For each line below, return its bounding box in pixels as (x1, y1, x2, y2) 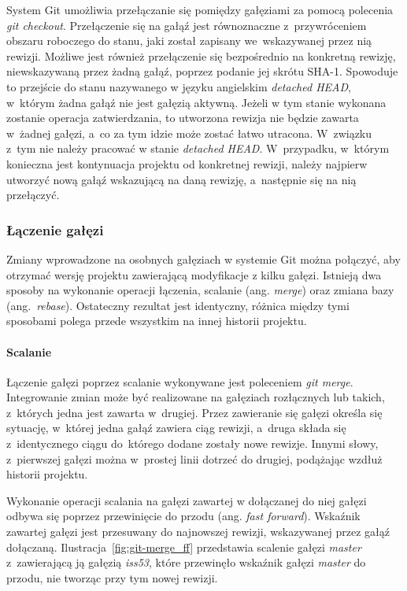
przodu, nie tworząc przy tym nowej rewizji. (6, 569, 218, 585)
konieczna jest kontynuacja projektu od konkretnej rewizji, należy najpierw (6, 155, 368, 172)
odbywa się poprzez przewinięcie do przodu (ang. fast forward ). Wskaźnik (6, 508, 361, 524)
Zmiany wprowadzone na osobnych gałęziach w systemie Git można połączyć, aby (6, 250, 401, 267)
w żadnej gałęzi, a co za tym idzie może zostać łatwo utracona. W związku (6, 124, 372, 141)
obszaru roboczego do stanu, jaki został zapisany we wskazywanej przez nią (6, 32, 372, 49)
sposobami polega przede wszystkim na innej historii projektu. (6, 312, 307, 329)
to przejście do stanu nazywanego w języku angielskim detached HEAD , (6, 78, 351, 94)
